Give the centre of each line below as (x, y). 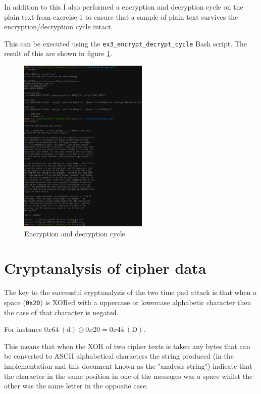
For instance (23, 329)
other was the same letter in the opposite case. (76, 386)
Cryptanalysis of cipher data (105, 268)
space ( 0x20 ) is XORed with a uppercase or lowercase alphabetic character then (128, 302)
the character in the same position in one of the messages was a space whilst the (128, 376)
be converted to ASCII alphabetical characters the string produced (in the (119, 356)
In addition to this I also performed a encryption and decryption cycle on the (124, 7)
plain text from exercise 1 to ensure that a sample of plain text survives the (121, 16)
